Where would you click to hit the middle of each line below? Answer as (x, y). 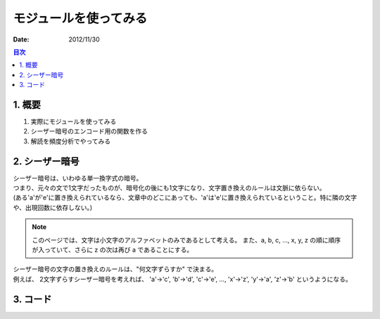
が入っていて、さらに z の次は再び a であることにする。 (113, 250)
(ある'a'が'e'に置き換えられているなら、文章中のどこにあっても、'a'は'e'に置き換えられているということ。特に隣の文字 (185, 197)
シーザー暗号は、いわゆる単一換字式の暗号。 (78, 178)
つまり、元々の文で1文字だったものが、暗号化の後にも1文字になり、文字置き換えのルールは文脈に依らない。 (169, 188)
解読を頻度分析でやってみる (71, 141)
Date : (21, 39)
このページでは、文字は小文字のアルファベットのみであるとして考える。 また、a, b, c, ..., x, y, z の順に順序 (186, 240)
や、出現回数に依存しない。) (53, 207)
